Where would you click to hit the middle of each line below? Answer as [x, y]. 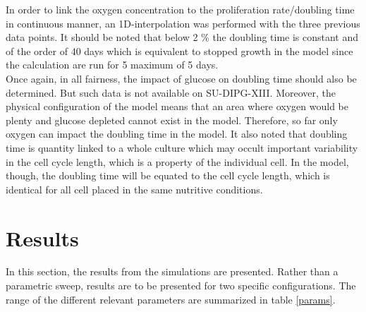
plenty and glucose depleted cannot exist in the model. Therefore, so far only [172, 120]
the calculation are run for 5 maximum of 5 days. [112, 65]
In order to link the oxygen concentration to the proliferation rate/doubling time [180, 9]
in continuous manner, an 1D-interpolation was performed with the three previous [183, 23]
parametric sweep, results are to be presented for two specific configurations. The [181, 286]
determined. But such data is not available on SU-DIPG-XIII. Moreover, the [171, 92]
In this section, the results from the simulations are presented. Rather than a [172, 271]
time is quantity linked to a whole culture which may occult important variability [182, 147]
